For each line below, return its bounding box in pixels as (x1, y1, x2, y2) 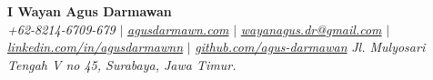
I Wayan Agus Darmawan (7, 2, 172, 20)
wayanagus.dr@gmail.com (240, 19, 382, 38)
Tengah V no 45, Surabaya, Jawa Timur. (7, 55, 237, 74)
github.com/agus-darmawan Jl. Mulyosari (195, 37, 426, 56)
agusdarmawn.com (127, 19, 229, 38)
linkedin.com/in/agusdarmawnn (7, 37, 184, 56)
